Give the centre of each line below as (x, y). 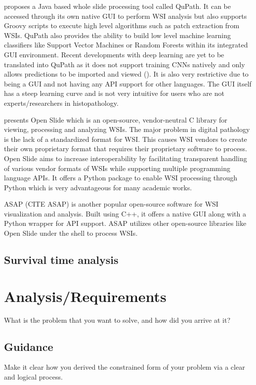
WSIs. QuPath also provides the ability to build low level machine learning (118, 35)
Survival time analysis (61, 260)
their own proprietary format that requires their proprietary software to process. (126, 149)
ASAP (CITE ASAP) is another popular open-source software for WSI (111, 204)
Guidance (29, 346)
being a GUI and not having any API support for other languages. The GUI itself (128, 83)
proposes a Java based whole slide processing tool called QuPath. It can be (118, 6)
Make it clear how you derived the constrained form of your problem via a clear (125, 367)
